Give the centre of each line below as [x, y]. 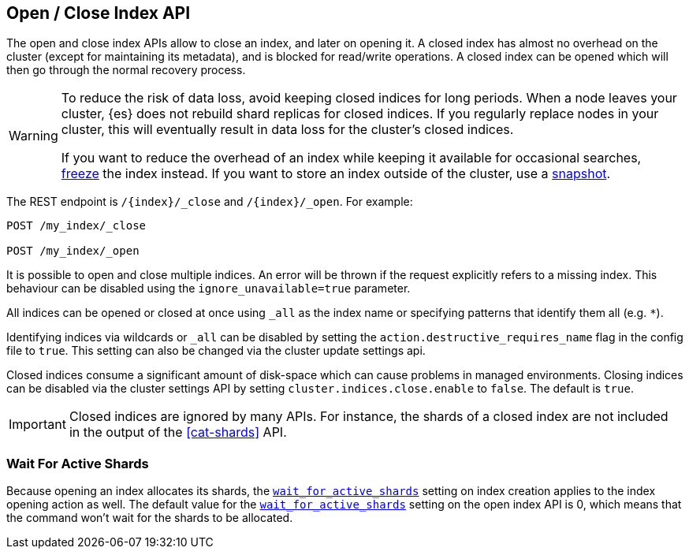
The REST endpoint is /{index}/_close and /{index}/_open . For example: [210, 202]
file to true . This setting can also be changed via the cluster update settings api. [216, 351]
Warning [34, 136]
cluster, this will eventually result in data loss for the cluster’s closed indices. [287, 130]
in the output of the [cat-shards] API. [178, 432]
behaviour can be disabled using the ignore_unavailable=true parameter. [209, 289]
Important [37, 425]
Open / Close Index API [99, 13]
